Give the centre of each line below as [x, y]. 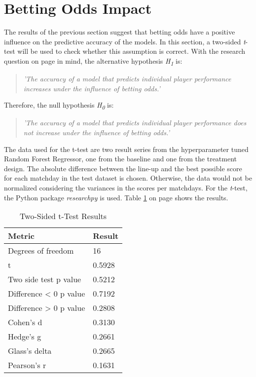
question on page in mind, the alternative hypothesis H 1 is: [93, 61]
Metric [21, 236]
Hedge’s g [25, 337]
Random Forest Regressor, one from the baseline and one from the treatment [121, 159]
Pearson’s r [27, 365]
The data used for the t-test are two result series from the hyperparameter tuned [126, 149]
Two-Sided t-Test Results [63, 216]
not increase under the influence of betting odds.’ [96, 132]
